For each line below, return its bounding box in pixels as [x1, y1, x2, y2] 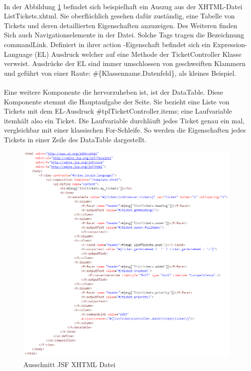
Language [4, 49, 33, 59]
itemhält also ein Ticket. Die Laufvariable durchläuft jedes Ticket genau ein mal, [4, 115, 245, 125]
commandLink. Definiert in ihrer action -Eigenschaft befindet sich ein [4, 39, 211, 49]
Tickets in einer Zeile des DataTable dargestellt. [4, 134, 147, 144]
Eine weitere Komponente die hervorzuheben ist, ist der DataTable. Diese [4, 86, 223, 97]
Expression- [213, 39, 248, 49]
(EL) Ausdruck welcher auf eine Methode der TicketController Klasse [35, 49, 242, 59]
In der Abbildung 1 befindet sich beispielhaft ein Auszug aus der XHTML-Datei [4, 1, 243, 11]
